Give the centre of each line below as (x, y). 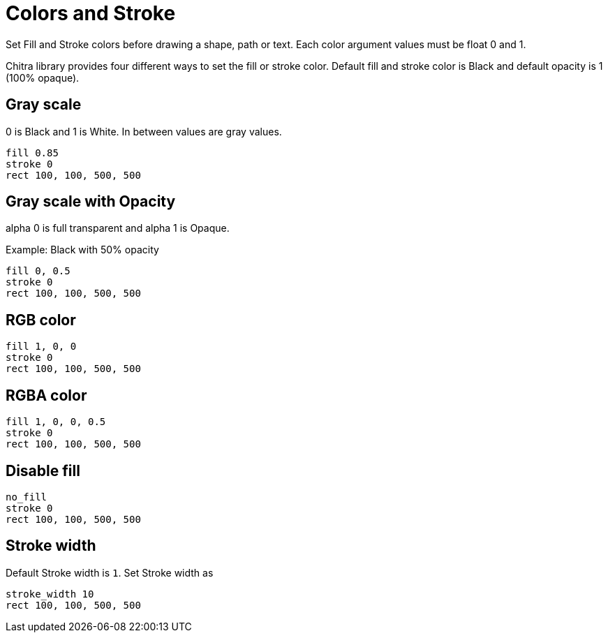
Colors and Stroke (91, 13)
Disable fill (43, 470)
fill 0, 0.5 (38, 271)
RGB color (41, 320)
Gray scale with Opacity (91, 202)
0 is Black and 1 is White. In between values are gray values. (144, 131)
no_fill (27, 497)
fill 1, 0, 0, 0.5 (56, 422)
